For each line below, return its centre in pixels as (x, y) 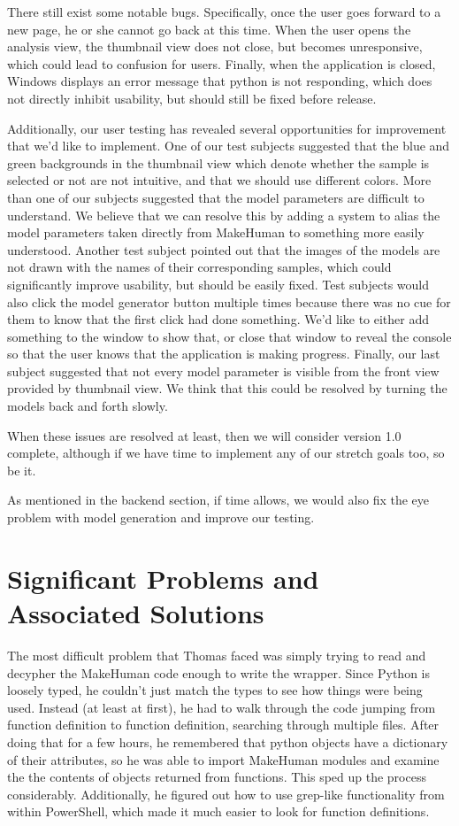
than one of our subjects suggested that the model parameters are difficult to (216, 197)
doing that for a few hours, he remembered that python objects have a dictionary (228, 741)
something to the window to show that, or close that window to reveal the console (229, 336)
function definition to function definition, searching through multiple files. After (223, 725)
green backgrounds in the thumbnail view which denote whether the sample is (218, 162)
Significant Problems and (163, 578)
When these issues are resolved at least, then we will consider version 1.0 (204, 435)
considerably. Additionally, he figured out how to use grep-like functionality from (226, 794)
